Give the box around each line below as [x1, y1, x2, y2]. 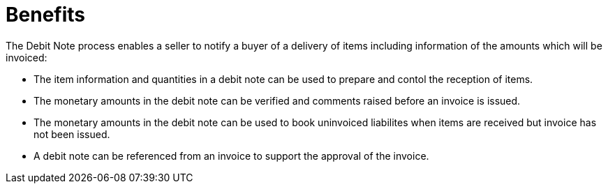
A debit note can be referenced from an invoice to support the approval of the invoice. [34, 149, 429, 162]
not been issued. [34, 128, 110, 140]
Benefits [6, 3, 86, 27]
